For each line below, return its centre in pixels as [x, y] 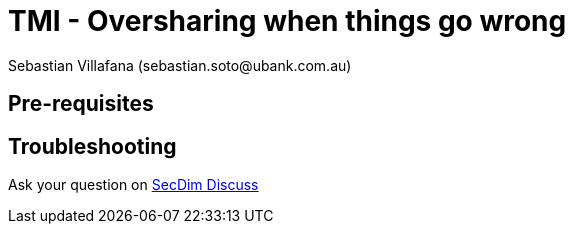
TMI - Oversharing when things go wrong [287, 21]
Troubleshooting [92, 146]
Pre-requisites [81, 104]
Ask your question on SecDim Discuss [133, 185]
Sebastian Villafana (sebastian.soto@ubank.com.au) [180, 65]
